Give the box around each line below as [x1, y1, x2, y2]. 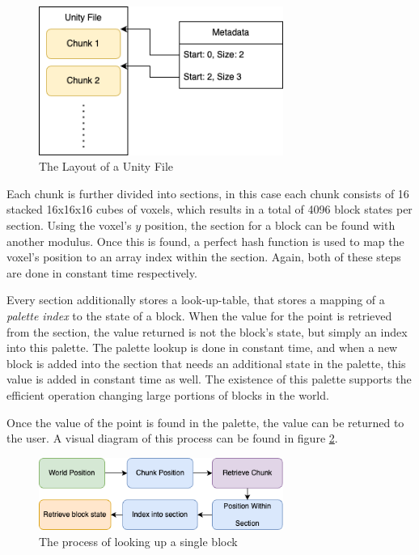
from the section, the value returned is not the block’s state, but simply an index [6, 323, 408, 340]
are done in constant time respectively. [6, 264, 197, 281]
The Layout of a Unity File [39, 158, 174, 175]
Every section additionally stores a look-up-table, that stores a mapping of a [6, 291, 385, 308]
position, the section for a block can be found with [144, 216, 396, 233]
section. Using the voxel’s [6, 216, 132, 233]
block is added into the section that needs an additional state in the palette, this [6, 354, 406, 371]
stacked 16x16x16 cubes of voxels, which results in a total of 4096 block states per [6, 201, 413, 218]
